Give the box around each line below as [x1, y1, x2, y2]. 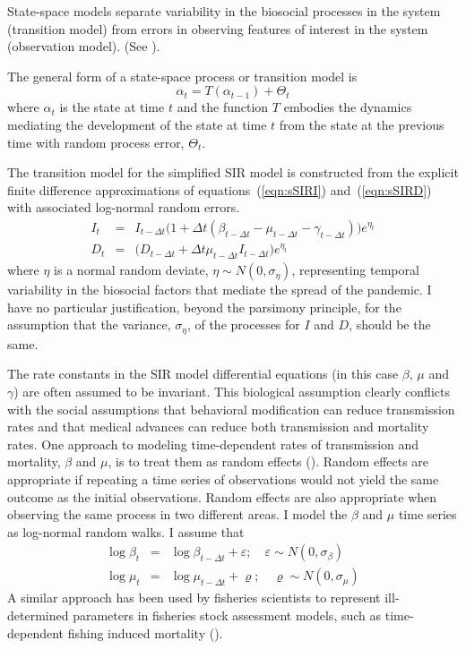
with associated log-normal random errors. [7, 198, 240, 217]
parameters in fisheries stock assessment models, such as [73, 606, 382, 625]
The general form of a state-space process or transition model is [7, 66, 358, 85]
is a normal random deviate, [54, 260, 209, 279]
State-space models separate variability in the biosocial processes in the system [7, 2, 441, 20]
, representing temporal [291, 260, 419, 279]
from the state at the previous [279, 115, 444, 133]
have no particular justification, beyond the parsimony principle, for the [7, 297, 401, 316]
